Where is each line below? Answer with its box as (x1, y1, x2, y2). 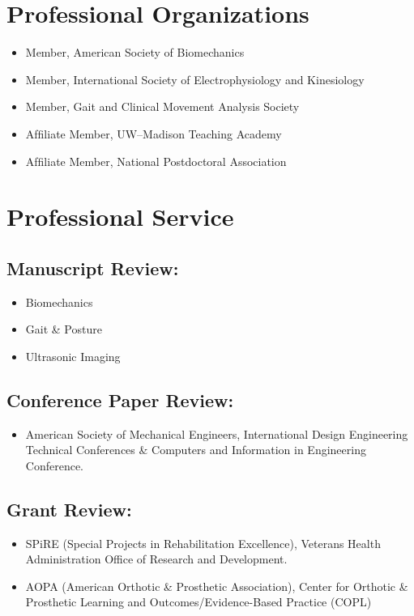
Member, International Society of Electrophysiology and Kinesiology (25, 70, 365, 87)
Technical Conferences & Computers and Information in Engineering (25, 441, 366, 458)
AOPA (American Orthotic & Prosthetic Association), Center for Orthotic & (25, 577, 408, 594)
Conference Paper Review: (6, 387, 234, 412)
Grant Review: (6, 496, 132, 521)
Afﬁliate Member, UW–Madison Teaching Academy (25, 125, 282, 142)
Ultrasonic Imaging (25, 347, 121, 364)
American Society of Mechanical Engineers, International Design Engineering (25, 425, 408, 442)
